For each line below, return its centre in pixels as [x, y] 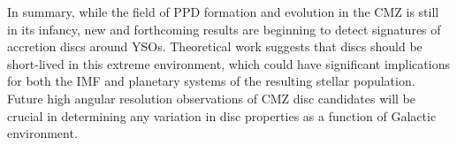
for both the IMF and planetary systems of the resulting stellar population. [211, 81]
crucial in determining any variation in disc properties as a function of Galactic [222, 115]
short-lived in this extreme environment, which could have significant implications [228, 63]
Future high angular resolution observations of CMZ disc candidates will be [211, 98]
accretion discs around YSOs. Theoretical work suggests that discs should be [215, 46]
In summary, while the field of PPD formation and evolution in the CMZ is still [223, 11]
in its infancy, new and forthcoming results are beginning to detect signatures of [224, 29]
